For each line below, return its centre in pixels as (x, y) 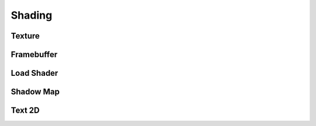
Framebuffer (34, 55)
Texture (25, 36)
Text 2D (25, 111)
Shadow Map (35, 92)
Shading (32, 15)
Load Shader (35, 73)
